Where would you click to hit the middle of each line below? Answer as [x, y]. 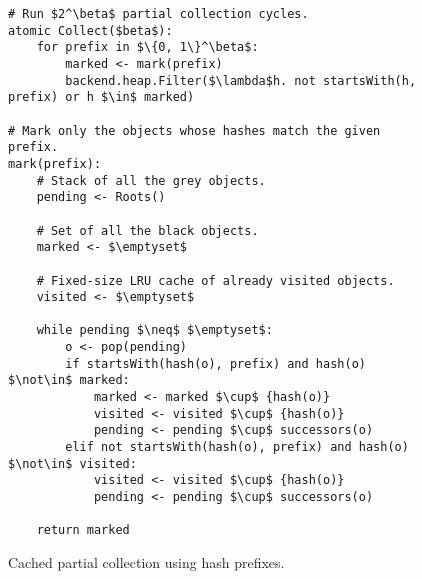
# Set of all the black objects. [147, 230]
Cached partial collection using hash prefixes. [146, 562]
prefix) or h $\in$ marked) [101, 97]
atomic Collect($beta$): [90, 30]
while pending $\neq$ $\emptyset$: [154, 330]
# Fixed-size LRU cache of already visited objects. [215, 280]
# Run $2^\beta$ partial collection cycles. [158, 14]
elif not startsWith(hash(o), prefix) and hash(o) [237, 447]
